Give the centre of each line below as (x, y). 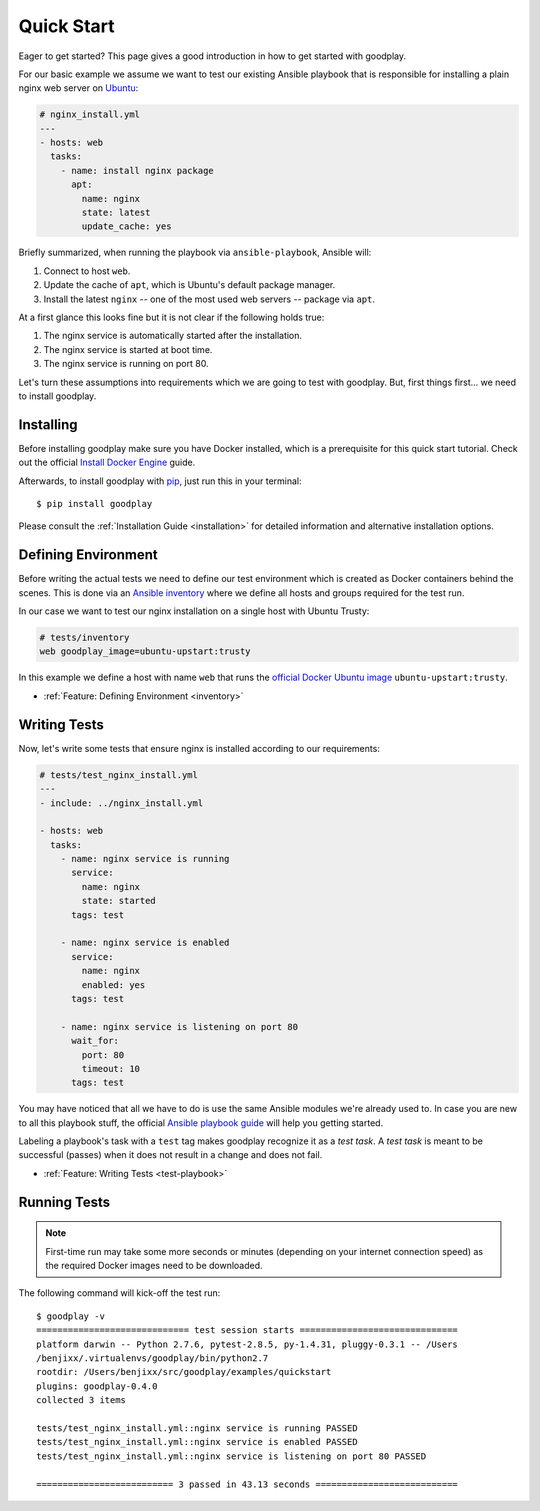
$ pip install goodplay (94, 504)
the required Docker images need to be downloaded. (154, 1266)
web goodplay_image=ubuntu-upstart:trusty (145, 651)
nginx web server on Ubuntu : (78, 88)
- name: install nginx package (137, 170)
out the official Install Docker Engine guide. (107, 462)
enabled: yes (113, 984)
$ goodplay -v (70, 1316)
